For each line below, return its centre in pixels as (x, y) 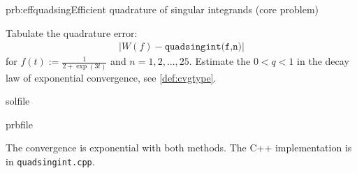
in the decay (323, 61)
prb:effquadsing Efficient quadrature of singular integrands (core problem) (162, 9)
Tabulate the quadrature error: (72, 32)
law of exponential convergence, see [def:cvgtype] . (111, 77)
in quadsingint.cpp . (50, 161)
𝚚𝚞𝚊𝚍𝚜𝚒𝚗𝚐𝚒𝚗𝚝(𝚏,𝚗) (203, 47)
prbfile (19, 124)
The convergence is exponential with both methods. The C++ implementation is (179, 148)
